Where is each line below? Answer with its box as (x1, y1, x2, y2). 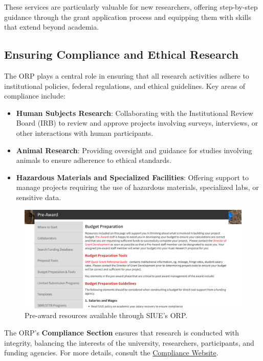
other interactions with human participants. (16, 127, 154, 138)
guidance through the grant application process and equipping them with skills (4, 11, 251, 22)
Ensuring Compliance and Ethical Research (4, 46, 239, 62)
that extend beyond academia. (4, 21, 99, 32)
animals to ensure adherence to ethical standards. (16, 155, 171, 165)
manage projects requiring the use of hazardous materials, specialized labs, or (16, 182, 259, 192)
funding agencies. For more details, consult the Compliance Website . (4, 347, 218, 358)
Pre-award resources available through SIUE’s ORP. (25, 310, 188, 321)
